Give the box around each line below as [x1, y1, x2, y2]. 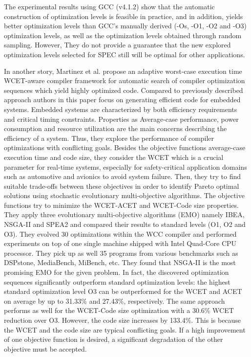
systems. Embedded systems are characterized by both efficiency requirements [4, 104, 237, 114]
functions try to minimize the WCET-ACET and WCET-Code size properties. [4, 200, 239, 210]
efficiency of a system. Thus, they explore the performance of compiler [4, 133, 214, 143]
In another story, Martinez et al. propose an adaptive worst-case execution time [4, 66, 242, 76]
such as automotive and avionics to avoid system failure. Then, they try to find [4, 171, 241, 181]
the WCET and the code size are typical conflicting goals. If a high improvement [4, 324, 246, 335]
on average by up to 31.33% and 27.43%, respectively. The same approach [4, 295, 225, 306]
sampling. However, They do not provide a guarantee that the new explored [4, 40, 231, 50]
